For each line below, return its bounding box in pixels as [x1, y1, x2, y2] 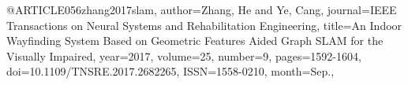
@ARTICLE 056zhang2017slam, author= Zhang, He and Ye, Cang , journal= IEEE [6, 2, 397, 17]
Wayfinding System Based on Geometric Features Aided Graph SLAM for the [6, 32, 384, 49]
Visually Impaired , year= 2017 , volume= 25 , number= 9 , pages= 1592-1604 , [6, 47, 361, 64]
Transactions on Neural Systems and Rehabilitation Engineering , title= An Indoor [6, 17, 402, 33]
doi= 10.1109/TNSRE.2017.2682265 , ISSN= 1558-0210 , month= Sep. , [6, 63, 335, 79]
